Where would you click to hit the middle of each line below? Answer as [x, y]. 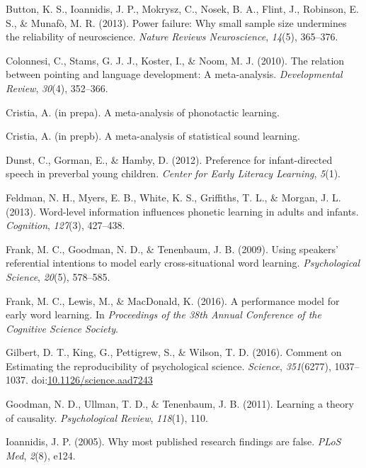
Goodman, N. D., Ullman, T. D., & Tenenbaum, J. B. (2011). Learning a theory [180, 404]
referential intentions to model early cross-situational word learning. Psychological [183, 263]
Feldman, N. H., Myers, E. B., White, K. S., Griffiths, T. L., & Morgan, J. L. [173, 197]
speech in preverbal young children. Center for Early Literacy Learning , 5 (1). [173, 173]
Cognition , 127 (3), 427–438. [65, 225]
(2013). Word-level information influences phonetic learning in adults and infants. [182, 211]
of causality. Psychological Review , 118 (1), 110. [107, 417]
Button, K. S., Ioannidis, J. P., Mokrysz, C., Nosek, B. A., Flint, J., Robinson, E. [182, 9]
